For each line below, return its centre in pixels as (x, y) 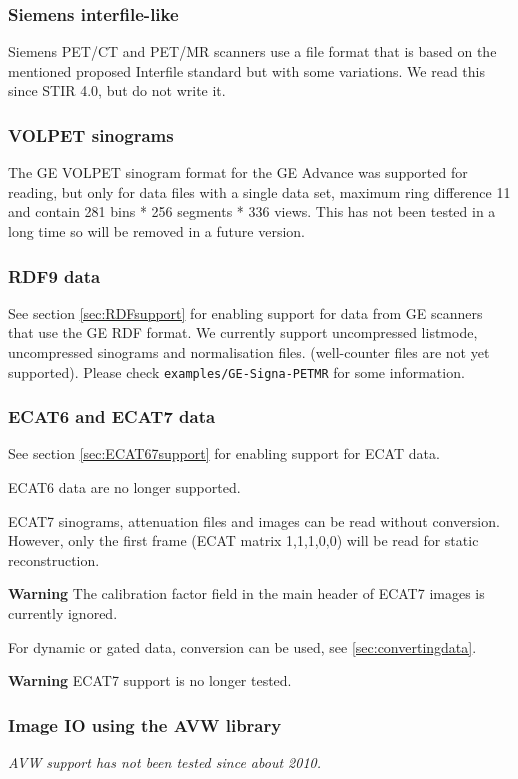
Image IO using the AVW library (145, 724)
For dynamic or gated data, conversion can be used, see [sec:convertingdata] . (242, 646)
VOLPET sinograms (91, 134)
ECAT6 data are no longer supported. (124, 487)
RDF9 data (54, 275)
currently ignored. (63, 613)
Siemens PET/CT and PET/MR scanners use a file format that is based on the (252, 51)
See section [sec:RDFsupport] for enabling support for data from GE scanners (245, 312)
